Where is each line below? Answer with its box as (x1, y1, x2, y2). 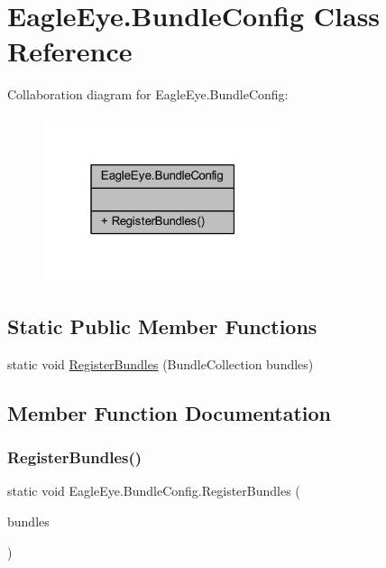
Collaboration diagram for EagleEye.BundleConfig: (7, 85, 289, 104)
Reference (7, 33, 133, 70)
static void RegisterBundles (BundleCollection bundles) (7, 354, 314, 373)
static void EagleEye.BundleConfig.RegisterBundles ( (7, 481, 300, 500)
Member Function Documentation (7, 398, 332, 426)
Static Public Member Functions (7, 312, 317, 340)
